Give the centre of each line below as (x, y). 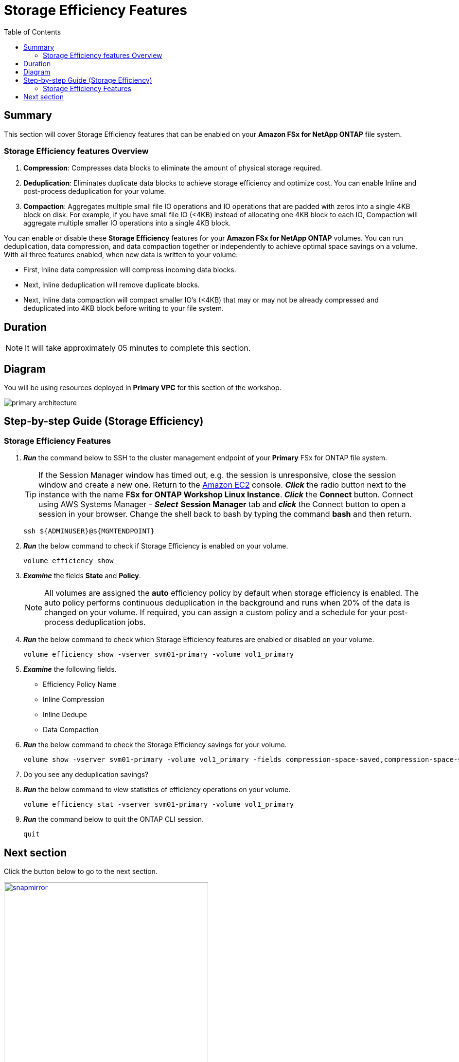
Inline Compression (74, 700)
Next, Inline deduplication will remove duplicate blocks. (112, 285)
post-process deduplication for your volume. (95, 191)
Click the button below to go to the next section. (81, 872)
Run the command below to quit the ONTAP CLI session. (114, 819)
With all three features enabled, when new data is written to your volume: (121, 255)
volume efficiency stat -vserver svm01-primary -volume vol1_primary (159, 805)
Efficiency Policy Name (80, 684)
